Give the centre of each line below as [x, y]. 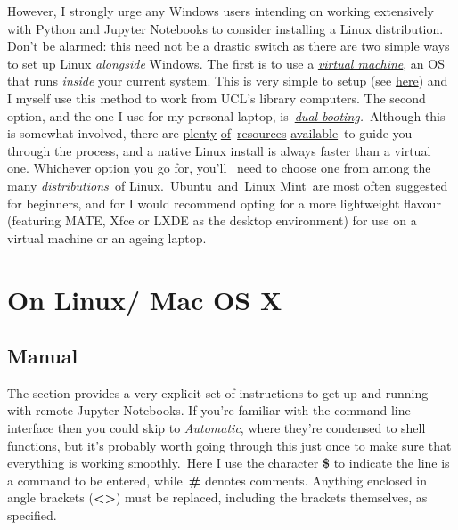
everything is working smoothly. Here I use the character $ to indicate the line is [229, 463]
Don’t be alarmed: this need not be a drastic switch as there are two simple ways [229, 46]
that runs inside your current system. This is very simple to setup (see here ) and [228, 81]
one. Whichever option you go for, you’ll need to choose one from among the [219, 168]
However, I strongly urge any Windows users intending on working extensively [221, 11]
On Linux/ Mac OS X [145, 299]
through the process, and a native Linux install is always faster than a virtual [219, 150]
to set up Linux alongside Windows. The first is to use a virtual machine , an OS [226, 63]
